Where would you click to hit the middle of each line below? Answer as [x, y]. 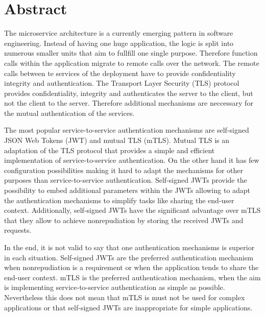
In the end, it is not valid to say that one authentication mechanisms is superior [129, 247]
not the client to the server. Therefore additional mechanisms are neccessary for [129, 103]
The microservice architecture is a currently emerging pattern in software [119, 33]
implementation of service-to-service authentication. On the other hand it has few [132, 160]
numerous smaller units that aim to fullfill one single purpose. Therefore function [131, 53]
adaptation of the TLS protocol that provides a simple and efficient [110, 150]
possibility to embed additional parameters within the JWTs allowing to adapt [127, 190]
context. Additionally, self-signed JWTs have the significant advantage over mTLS [132, 210]
